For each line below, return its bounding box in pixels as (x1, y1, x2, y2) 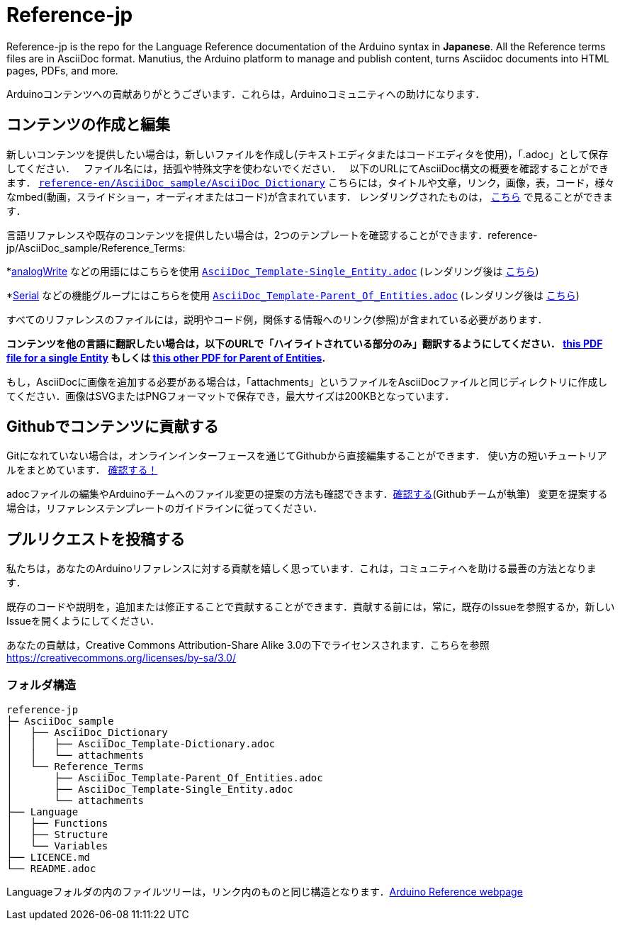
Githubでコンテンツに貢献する (6, 418, 219, 436)
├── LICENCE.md (6, 852, 91, 864)
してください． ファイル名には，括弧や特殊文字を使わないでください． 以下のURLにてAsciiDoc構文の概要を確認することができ (6, 162, 609, 174)
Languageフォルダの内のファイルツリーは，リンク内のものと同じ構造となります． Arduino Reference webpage (6, 886, 523, 898)
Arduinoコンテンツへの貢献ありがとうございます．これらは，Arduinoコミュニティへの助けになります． (6, 87, 485, 100)
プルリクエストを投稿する (6, 530, 185, 548)
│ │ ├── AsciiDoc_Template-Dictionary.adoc (6, 738, 276, 750)
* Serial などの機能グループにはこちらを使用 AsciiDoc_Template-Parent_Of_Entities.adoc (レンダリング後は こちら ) (6, 289, 580, 301)
